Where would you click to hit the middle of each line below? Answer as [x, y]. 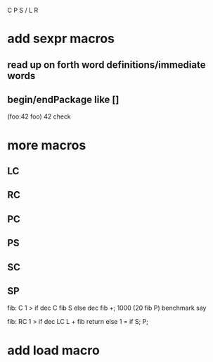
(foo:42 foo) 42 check [39, 116]
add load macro [53, 350]
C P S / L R [23, 10]
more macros [47, 145]
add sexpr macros [61, 39]
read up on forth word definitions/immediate [106, 65]
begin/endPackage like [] [63, 99]
